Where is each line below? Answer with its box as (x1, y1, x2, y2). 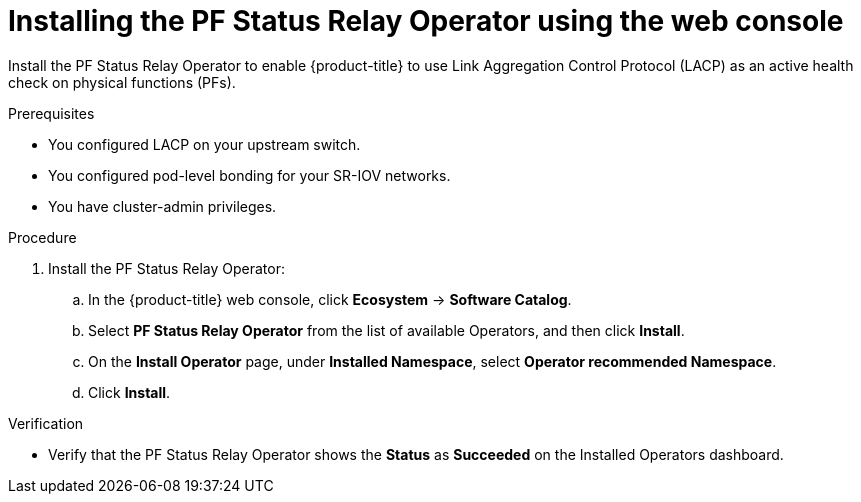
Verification (8, 414, 84, 432)
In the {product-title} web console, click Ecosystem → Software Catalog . (88, 290, 572, 308)
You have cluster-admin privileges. (48, 197, 277, 215)
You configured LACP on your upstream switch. (48, 135, 361, 153)
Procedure (8, 228, 77, 246)
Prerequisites (8, 104, 95, 122)
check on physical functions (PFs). (8, 73, 236, 91)
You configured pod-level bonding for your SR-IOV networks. (48, 166, 451, 184)
